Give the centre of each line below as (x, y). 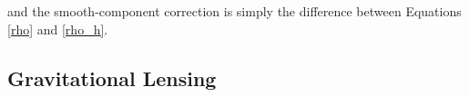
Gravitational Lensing (112, 78)
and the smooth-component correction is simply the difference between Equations (234, 11)
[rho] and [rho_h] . (58, 29)
